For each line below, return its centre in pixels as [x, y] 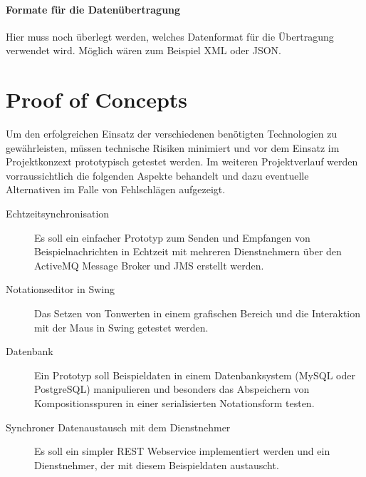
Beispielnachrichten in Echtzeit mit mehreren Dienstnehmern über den [188, 251]
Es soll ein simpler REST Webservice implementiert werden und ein [182, 451]
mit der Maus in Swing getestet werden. [121, 327]
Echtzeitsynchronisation [58, 214]
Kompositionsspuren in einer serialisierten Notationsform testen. [174, 403]
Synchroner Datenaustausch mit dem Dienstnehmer [118, 427]
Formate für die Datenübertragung [93, 9]
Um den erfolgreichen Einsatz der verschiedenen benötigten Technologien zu [172, 134]
